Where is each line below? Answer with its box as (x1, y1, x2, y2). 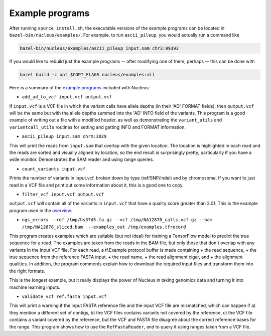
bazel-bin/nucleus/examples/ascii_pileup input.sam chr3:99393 (20, 45, 179, 51)
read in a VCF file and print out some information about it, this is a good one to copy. (9, 182, 184, 188)
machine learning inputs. (9, 284, 61, 290)
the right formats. (9, 268, 45, 274)
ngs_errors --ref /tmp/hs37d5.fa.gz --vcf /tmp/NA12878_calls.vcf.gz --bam (22, 217, 213, 223)
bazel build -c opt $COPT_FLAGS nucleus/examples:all (20, 72, 155, 77)
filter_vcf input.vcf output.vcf (22, 191, 104, 197)
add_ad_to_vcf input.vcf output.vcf (22, 94, 112, 100)
